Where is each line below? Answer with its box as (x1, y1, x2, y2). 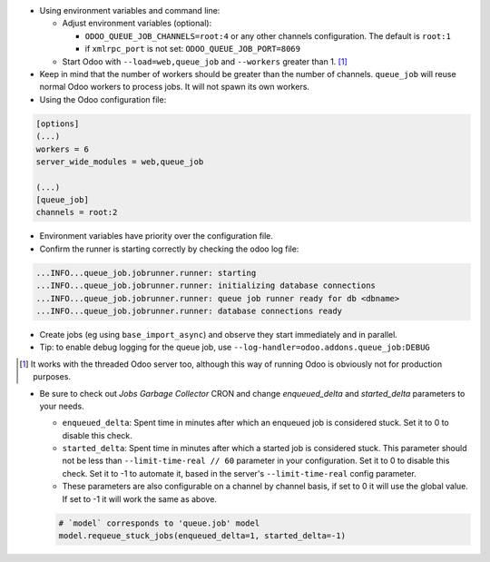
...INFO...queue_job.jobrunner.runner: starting (35, 268, 257, 278)
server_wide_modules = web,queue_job (35, 156, 204, 167)
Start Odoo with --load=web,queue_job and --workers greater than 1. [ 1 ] (62, 55, 348, 67)
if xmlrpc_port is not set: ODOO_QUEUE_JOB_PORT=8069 (84, 44, 301, 54)
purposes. (33, 371, 72, 382)
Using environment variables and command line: (39, 5, 220, 15)
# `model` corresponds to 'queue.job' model (58, 518, 260, 528)
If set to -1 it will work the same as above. (62, 493, 218, 504)
